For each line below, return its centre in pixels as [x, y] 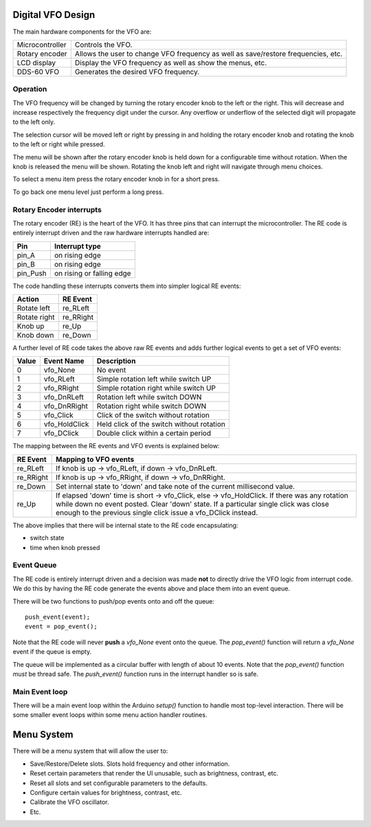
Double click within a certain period [154, 433]
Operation [30, 89]
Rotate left [34, 308]
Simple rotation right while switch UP [156, 388]
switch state [47, 538]
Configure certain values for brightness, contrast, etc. [106, 792]
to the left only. [34, 122]
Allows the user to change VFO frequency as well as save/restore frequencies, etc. [209, 54]
